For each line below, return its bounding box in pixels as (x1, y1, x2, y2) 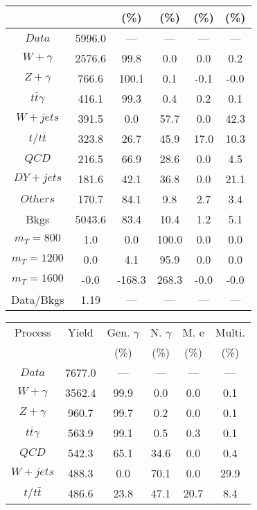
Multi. (215, 324, 245, 340)
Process (14, 324, 51, 340)
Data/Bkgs (11, 291, 64, 307)
